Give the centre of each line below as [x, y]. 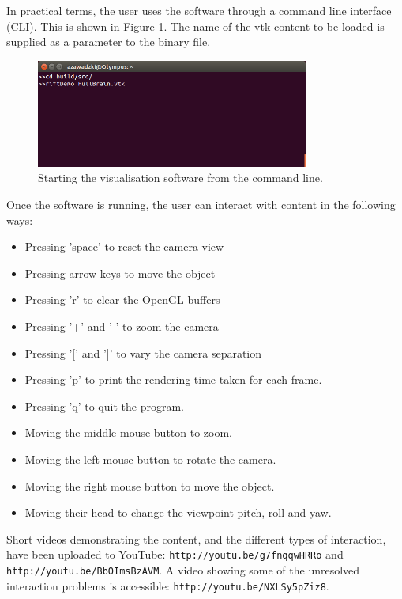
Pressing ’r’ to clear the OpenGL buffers [122, 299]
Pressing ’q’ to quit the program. [104, 406]
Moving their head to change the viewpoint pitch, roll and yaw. [178, 512]
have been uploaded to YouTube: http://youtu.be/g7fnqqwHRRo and [175, 554]
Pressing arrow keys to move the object [120, 273]
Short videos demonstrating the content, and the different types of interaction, [196, 538]
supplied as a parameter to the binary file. [109, 42]
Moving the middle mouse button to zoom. [128, 432]
